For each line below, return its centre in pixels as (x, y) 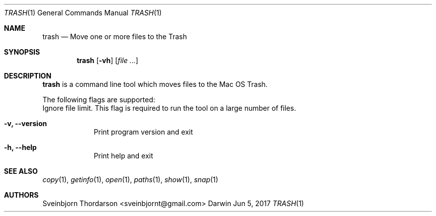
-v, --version (26, 123)
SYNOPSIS (22, 52)
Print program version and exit (143, 132)
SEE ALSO (21, 171)
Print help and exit (123, 156)
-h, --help (20, 147)
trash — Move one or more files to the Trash (115, 36)
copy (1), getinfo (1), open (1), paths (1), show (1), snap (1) (130, 180)
